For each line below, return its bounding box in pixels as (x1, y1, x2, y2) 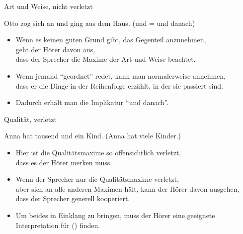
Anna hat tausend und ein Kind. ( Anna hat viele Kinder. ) (4, 130, 181, 141)
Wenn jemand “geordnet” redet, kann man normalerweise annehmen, (15, 70, 226, 81)
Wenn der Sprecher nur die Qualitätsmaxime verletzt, (15, 174, 179, 184)
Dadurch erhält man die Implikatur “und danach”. (15, 97, 169, 108)
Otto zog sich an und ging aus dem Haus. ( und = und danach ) (4, 17, 195, 28)
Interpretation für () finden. (15, 220, 100, 230)
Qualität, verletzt (4, 114, 57, 124)
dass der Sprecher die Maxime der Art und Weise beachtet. (15, 54, 196, 64)
